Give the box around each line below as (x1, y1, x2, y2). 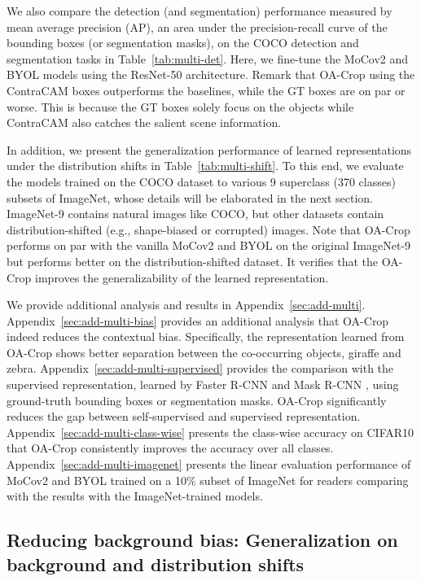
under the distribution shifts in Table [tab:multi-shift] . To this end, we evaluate (7, 157, 404, 174)
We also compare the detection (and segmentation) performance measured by (7, 2, 392, 19)
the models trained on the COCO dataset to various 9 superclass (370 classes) (7, 173, 396, 190)
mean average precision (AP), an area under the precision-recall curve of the (7, 18, 388, 35)
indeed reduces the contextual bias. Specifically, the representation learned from (7, 328, 405, 345)
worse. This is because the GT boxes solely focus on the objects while (7, 98, 354, 115)
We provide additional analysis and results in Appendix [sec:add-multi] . (7, 296, 366, 313)
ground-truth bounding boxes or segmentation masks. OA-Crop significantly (7, 391, 387, 408)
